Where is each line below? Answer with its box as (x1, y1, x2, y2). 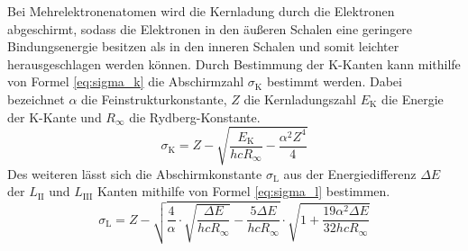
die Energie (381, 89, 444, 108)
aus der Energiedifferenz (283, 164, 417, 183)
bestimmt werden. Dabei (266, 72, 402, 91)
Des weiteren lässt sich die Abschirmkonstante (7, 164, 262, 183)
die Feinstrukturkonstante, (81, 89, 227, 108)
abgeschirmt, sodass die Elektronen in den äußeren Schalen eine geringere (7, 19, 413, 38)
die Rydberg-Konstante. (129, 107, 261, 126)
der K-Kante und (7, 107, 102, 126)
